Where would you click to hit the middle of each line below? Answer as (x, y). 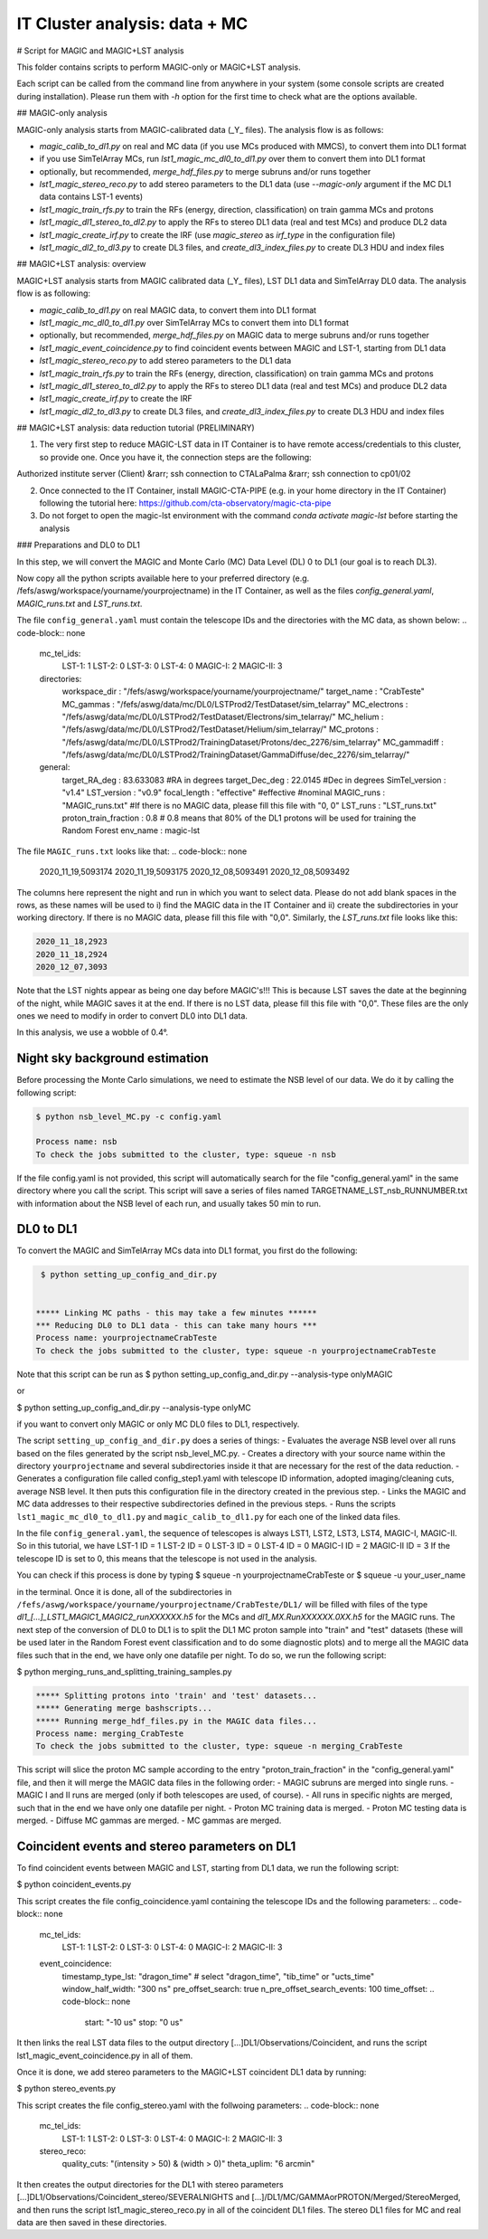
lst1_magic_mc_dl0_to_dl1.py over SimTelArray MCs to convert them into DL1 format (194, 322)
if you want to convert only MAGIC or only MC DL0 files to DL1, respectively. (158, 1424)
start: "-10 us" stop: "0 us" (134, 2022)
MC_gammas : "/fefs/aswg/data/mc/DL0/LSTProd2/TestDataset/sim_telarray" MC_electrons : (235, 704)
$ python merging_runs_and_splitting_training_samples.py (124, 1671)
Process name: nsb (76, 1142)
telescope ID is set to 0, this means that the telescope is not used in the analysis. (167, 1558)
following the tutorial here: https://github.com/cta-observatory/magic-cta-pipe (185, 503)
